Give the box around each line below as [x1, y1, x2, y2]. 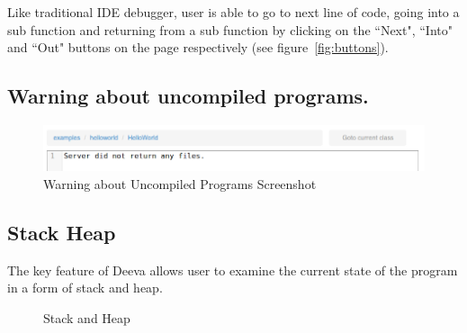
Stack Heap [7, 218, 116, 246]
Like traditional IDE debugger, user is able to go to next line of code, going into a [7, 3, 460, 21]
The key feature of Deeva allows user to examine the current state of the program [7, 260, 458, 279]
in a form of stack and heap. [7, 278, 163, 297]
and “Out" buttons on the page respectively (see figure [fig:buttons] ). [7, 38, 389, 57]
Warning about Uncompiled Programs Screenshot [43, 174, 317, 193]
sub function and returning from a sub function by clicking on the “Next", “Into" [7, 20, 453, 39]
